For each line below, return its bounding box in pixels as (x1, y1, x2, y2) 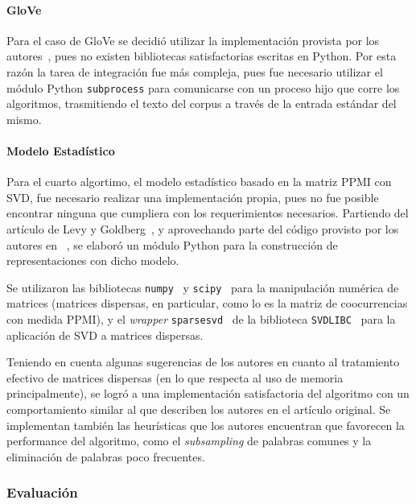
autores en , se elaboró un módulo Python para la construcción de (6, 236, 338, 253)
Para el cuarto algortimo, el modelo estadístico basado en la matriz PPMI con (6, 173, 392, 190)
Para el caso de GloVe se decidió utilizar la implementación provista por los (6, 31, 380, 48)
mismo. (6, 110, 42, 127)
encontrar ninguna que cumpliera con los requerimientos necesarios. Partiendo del (6, 204, 409, 221)
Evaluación (6, 482, 78, 502)
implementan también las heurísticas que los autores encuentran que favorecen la (6, 416, 405, 433)
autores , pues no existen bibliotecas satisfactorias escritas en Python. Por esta (6, 48, 397, 64)
